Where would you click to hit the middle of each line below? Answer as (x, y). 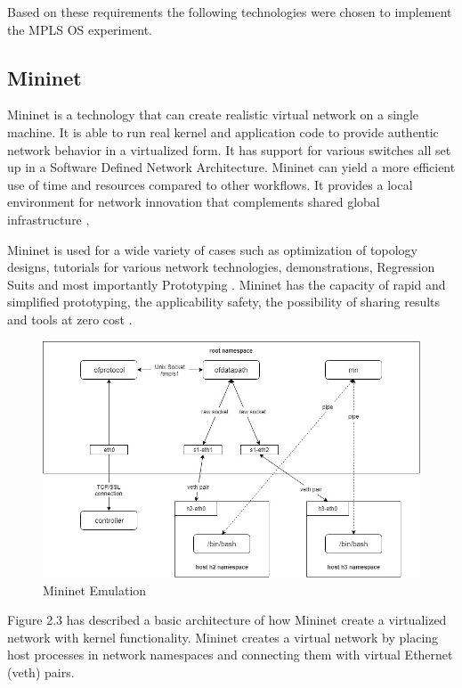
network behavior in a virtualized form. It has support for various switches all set (229, 149)
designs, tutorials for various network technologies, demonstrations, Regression (221, 267)
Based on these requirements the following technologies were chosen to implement (230, 12)
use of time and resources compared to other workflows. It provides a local (210, 184)
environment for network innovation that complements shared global (194, 202)
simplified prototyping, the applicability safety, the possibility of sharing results (224, 302)
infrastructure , (49, 219)
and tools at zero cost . (70, 319)
